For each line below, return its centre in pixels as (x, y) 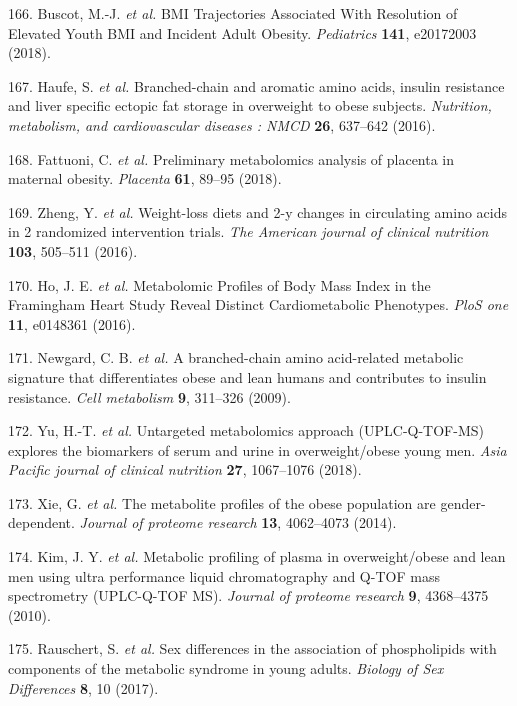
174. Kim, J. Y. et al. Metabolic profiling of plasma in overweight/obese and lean (257, 556)
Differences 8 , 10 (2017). (83, 687)
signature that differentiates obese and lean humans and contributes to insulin (247, 376)
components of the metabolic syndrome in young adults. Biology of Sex (226, 668)
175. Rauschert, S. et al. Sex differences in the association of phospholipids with (252, 648)
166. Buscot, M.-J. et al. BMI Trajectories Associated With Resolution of (233, 13)
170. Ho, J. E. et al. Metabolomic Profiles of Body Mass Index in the (219, 284)
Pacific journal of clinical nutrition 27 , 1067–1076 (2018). (185, 469)
